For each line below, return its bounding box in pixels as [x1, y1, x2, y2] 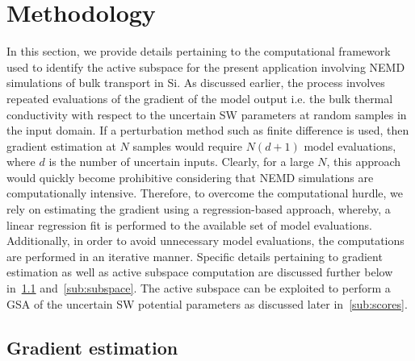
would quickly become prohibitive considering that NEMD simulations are [6, 168, 374, 185]
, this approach [326, 153, 401, 170]
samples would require [132, 137, 242, 154]
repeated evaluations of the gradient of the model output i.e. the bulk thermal [6, 89, 393, 106]
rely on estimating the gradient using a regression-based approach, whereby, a [6, 201, 391, 218]
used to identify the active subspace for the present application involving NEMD [6, 58, 405, 75]
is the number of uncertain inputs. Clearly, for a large [48, 153, 314, 170]
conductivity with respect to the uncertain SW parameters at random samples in [6, 106, 407, 122]
